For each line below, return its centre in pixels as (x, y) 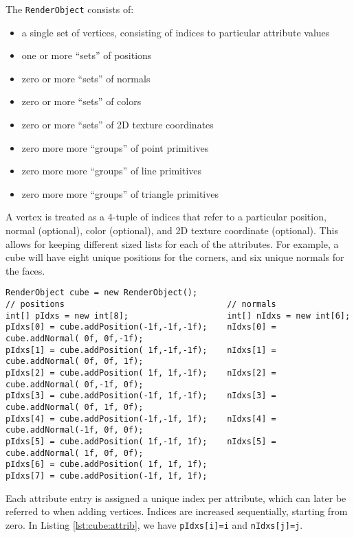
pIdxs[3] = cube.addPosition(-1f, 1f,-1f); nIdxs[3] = (141, 396)
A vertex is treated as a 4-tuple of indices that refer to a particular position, (166, 217)
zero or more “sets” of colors (81, 101)
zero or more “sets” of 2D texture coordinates (118, 125)
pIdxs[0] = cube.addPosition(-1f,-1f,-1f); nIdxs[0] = (141, 327)
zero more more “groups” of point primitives (115, 147)
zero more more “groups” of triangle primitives (120, 193)
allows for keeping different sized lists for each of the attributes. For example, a (172, 243)
